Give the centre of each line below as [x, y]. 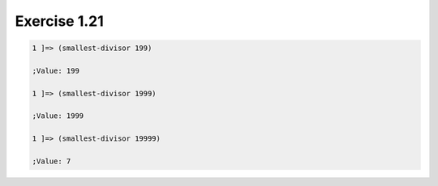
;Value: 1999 [58, 116]
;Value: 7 [52, 161]
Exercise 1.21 [60, 21]
